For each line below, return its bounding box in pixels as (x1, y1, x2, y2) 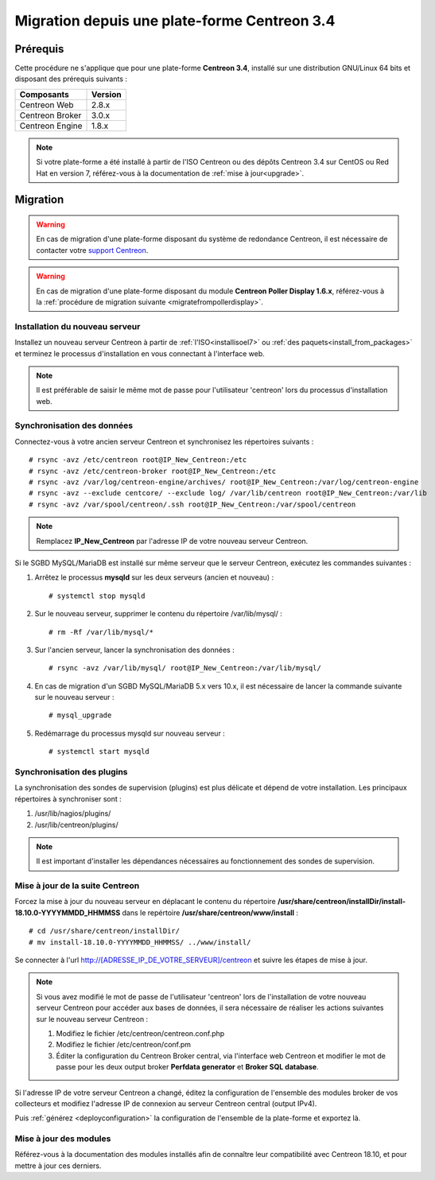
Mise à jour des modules (14, 1133, 111, 1144)
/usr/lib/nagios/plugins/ (34, 809, 111, 818)
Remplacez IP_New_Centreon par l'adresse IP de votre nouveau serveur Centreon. (36, 536, 309, 545)
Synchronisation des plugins (14, 767, 128, 778)
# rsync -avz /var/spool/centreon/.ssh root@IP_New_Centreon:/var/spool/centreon (29, 499, 356, 509)
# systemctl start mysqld (49, 747, 150, 756)
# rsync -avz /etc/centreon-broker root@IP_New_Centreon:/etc (29, 466, 277, 475)
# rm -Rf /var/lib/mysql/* (49, 627, 154, 636)
